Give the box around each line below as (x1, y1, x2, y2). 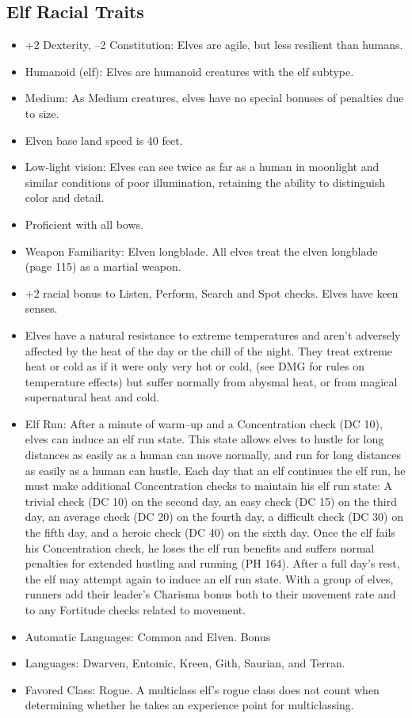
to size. (25, 104, 59, 121)
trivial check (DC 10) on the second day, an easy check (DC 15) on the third (25, 492, 397, 509)
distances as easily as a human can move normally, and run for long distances (25, 446, 402, 463)
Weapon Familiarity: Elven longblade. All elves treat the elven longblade (25, 242, 378, 259)
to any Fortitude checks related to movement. (25, 602, 246, 618)
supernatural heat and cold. (25, 389, 160, 405)
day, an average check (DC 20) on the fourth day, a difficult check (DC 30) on (25, 508, 404, 525)
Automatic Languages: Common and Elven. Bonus (25, 628, 271, 644)
